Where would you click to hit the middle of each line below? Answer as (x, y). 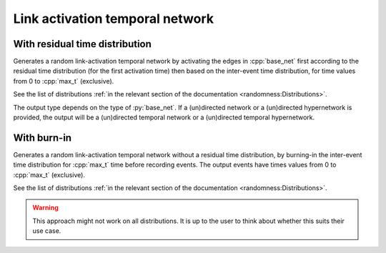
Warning (45, 208)
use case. (47, 231)
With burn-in (42, 138)
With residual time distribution (82, 44)
